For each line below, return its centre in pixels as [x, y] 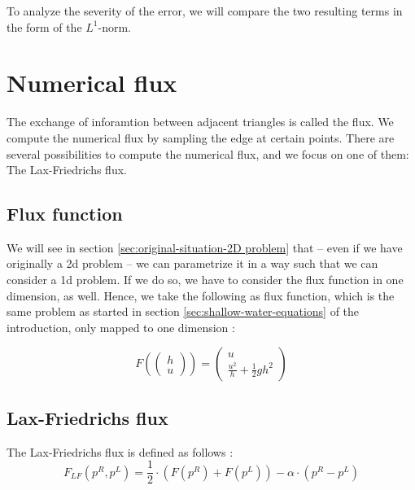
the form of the [44, 26]
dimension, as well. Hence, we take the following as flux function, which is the [201, 295]
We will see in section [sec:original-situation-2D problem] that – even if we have [205, 247]
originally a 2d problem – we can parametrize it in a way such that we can [192, 263]
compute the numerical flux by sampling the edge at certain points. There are [201, 137]
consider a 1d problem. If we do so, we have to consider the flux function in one [205, 280]
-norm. [114, 26]
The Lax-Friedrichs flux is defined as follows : [120, 451]
